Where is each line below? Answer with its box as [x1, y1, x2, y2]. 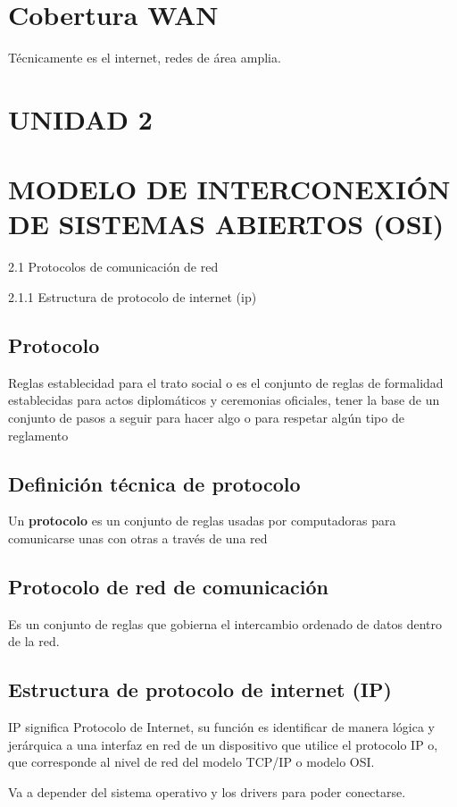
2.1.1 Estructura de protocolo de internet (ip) [8, 288, 257, 306]
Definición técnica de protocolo [8, 469, 301, 497]
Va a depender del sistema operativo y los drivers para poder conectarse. [8, 782, 406, 801]
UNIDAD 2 [8, 100, 153, 137]
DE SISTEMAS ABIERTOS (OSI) [8, 206, 445, 242]
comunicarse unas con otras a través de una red [8, 528, 268, 547]
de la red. [8, 632, 60, 651]
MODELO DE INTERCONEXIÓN [8, 171, 451, 207]
